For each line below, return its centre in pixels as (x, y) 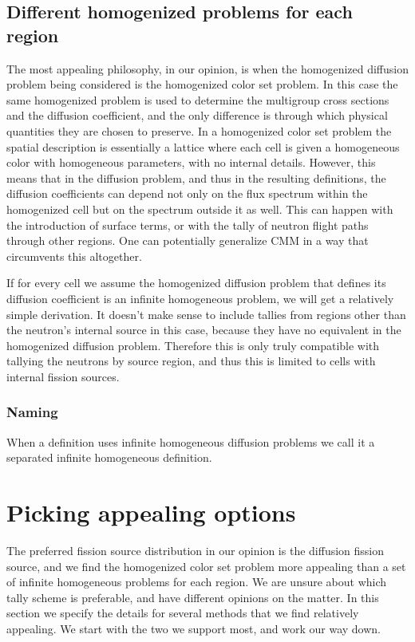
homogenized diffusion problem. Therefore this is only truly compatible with (193, 345)
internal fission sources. (63, 376)
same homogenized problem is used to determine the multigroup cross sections (198, 99)
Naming (32, 412)
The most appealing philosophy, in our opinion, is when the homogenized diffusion (208, 68)
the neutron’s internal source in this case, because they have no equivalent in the (204, 330)
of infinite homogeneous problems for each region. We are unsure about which (197, 582)
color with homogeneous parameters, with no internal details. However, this (191, 162)
